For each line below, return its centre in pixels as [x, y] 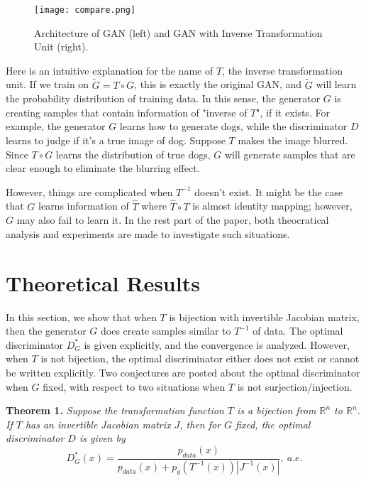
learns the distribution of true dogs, [133, 154]
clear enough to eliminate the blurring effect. [103, 168]
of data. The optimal [298, 331]
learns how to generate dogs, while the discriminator [233, 126]
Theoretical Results [103, 282]
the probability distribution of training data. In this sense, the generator [163, 98]
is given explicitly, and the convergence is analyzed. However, [217, 344]
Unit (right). [61, 47]
